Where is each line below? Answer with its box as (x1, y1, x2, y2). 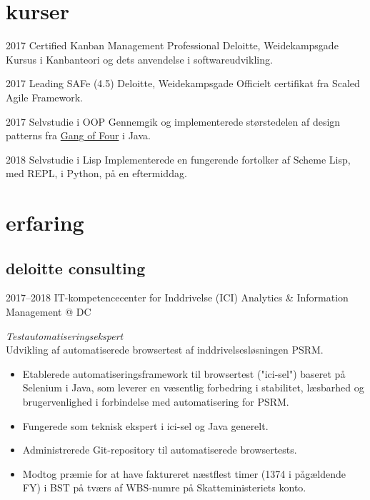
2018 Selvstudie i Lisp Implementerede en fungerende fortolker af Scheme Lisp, (6, 151, 351, 166)
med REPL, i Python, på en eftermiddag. (6, 166, 187, 181)
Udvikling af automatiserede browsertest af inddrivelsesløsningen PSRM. (6, 342, 324, 357)
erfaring (6, 208, 84, 237)
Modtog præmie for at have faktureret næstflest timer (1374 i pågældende (22, 466, 346, 481)
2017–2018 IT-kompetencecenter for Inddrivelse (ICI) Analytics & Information (6, 290, 349, 305)
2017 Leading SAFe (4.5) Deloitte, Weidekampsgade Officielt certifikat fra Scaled (6, 76, 360, 91)
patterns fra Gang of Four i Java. (6, 128, 151, 143)
